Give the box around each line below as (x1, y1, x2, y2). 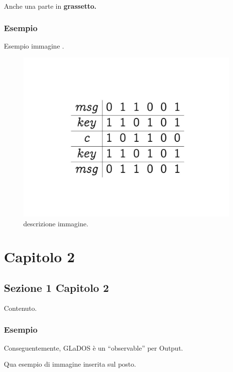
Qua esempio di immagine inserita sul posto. (4, 359, 136, 369)
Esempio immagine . (4, 40, 64, 51)
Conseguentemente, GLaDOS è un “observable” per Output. (4, 342, 183, 353)
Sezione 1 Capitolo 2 (4, 280, 109, 295)
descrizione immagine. (23, 218, 88, 228)
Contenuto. (4, 303, 37, 313)
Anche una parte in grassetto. (4, 1, 97, 11)
